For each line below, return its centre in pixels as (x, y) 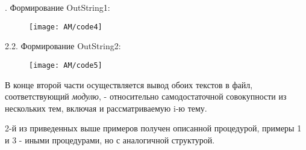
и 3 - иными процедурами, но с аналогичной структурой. (110, 139)
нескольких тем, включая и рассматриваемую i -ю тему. (106, 108)
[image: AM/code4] (66, 27)
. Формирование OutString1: (58, 7)
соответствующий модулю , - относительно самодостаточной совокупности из (146, 96)
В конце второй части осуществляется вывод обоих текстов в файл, (129, 84)
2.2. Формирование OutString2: (63, 46)
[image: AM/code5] (66, 65)
